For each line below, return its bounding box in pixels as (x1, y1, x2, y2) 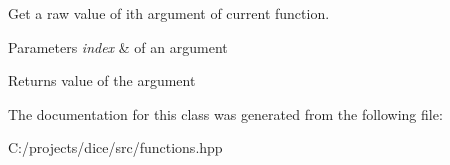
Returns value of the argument (8, 70, 196, 91)
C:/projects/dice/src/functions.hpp (8, 137, 223, 158)
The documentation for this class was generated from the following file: (8, 103, 443, 124)
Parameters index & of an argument (8, 36, 228, 57)
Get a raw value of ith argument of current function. (8, 3, 330, 23)
